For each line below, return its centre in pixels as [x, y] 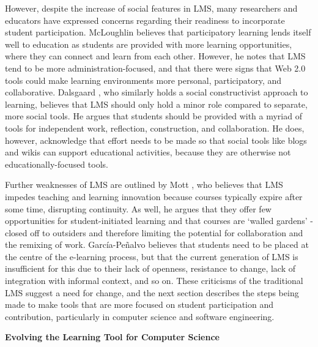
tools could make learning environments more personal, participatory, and [143, 80]
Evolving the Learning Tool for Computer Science [112, 337]
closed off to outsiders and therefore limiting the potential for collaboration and [154, 232]
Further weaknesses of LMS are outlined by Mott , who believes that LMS [144, 185]
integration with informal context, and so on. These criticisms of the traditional [154, 281]
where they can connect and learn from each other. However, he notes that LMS [155, 56]
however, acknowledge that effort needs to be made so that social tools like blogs [156, 140]
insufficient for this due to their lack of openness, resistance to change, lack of [150, 268]
